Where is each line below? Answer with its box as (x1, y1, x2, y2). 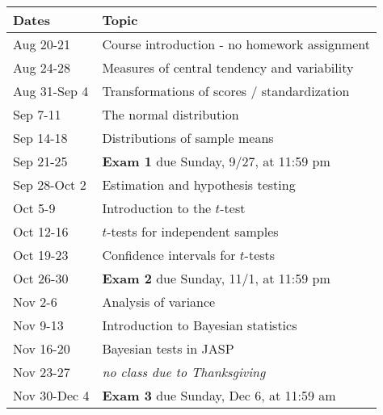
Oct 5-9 (13, 199, 56, 217)
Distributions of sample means (102, 128, 274, 147)
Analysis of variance (102, 292, 216, 311)
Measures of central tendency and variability (102, 58, 354, 77)
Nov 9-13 (13, 316, 64, 334)
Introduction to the (102, 199, 212, 217)
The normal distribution (102, 105, 239, 124)
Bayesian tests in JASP (102, 339, 234, 358)
